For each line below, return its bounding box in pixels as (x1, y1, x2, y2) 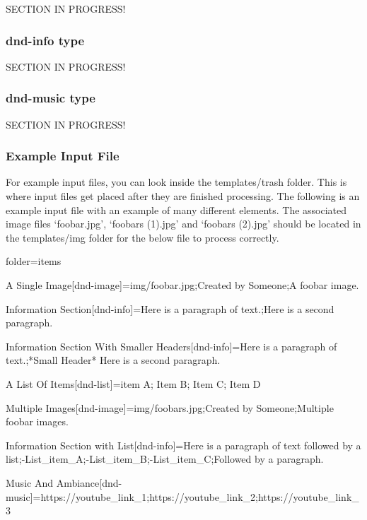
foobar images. (6, 414, 69, 429)
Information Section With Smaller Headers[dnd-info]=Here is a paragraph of (6, 338, 337, 353)
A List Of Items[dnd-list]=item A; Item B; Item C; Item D (6, 376, 261, 391)
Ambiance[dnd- (56, 475, 122, 490)
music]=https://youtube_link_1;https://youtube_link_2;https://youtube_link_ (6, 489, 359, 504)
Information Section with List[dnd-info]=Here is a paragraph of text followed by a (6, 437, 361, 452)
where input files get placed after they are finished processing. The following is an (6, 189, 360, 203)
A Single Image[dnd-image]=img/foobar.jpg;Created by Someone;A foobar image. (6, 278, 359, 292)
